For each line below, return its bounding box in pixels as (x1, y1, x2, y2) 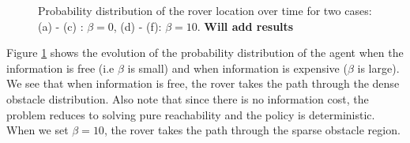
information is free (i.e (6, 59, 115, 76)
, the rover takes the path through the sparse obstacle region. (103, 122, 401, 138)
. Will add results (197, 17, 294, 34)
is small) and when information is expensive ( (127, 59, 348, 76)
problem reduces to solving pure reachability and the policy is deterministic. (6, 106, 375, 122)
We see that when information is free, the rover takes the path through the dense (6, 75, 400, 92)
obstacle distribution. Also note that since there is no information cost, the (6, 90, 369, 107)
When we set (6, 122, 69, 138)
